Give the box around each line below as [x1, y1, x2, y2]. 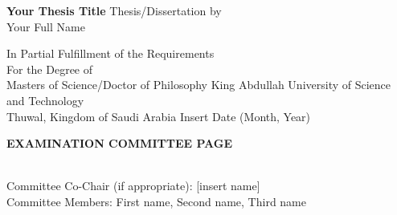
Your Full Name [6, 18, 85, 34]
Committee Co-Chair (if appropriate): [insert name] [6, 177, 260, 194]
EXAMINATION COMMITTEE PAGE [6, 135, 233, 152]
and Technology [6, 91, 84, 108]
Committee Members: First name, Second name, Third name [6, 193, 306, 209]
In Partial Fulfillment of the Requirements [6, 45, 215, 62]
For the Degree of [6, 60, 93, 77]
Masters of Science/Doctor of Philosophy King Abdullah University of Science [6, 76, 391, 93]
